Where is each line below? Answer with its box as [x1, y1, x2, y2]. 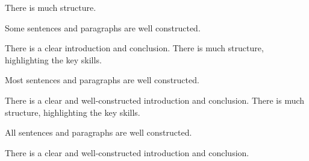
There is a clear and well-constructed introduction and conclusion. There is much [5, 93, 305, 106]
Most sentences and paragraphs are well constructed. [5, 74, 199, 86]
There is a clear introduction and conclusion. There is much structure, [5, 42, 264, 54]
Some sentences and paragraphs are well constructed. [5, 21, 201, 34]
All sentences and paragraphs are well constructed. [5, 126, 192, 139]
